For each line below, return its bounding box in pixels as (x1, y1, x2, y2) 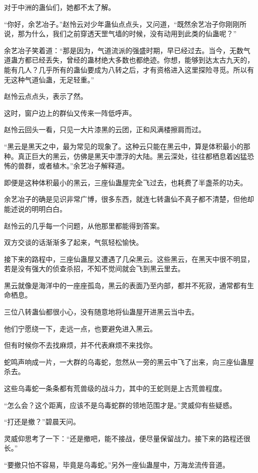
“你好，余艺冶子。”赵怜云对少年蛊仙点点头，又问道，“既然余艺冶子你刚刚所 (4, 18, 247, 29)
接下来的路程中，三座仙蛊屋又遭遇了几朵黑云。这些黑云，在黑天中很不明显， (4, 253, 254, 264)
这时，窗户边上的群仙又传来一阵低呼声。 (4, 107, 136, 118)
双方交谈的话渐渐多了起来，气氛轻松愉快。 (4, 237, 143, 247)
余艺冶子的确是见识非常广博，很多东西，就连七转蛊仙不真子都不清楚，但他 (4, 194, 247, 204)
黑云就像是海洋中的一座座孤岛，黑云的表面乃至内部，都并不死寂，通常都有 (4, 280, 247, 290)
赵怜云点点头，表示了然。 (4, 91, 87, 101)
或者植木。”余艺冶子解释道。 (38, 160, 129, 171)
